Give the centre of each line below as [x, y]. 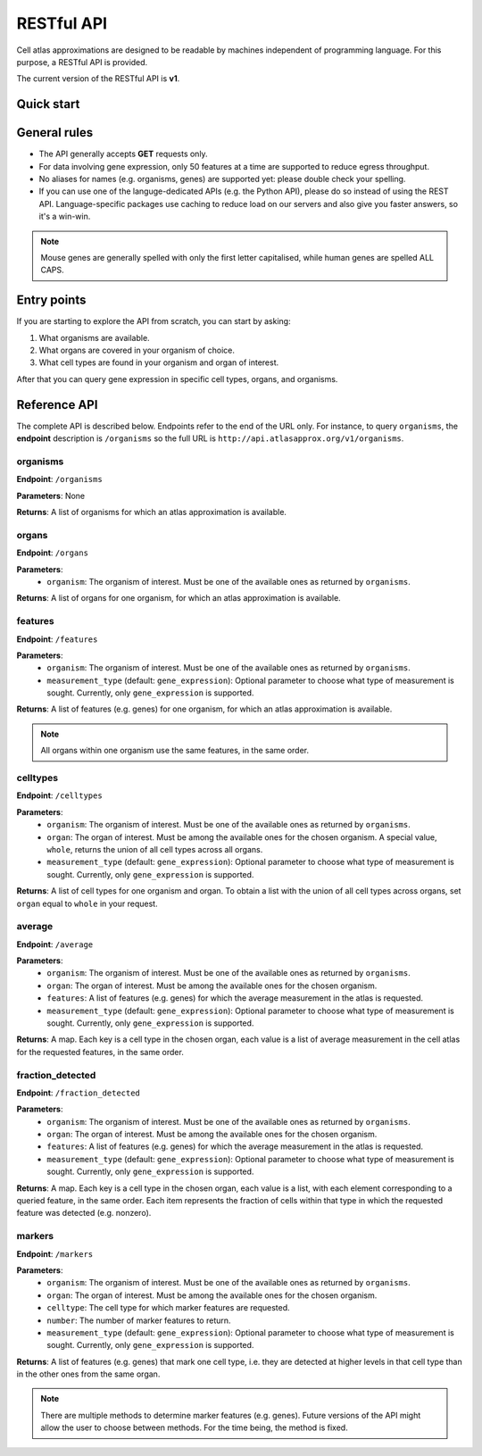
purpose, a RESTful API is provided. [82, 62]
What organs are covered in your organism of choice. [137, 350]
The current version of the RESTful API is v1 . [98, 79]
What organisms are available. [95, 337]
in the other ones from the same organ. [88, 1374]
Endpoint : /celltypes [59, 795]
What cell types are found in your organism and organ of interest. [159, 362]
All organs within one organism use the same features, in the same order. [175, 751]
